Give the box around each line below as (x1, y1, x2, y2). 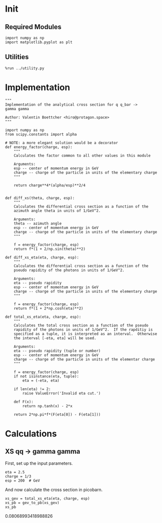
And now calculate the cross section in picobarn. (5, 487, 103, 492)
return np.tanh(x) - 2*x (22, 404, 73, 409)
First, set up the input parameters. (5, 460, 73, 466)
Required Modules (5, 23, 62, 31)
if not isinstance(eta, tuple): (14, 374, 79, 379)
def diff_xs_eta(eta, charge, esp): (5, 255, 79, 260)
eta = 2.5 (5, 470, 25, 474)
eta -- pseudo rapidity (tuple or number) (14, 348, 101, 353)
